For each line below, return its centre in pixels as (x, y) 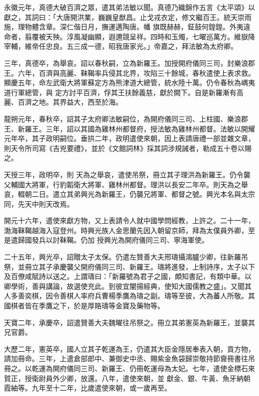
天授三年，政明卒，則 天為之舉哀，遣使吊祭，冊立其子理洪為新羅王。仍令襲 (127, 174)
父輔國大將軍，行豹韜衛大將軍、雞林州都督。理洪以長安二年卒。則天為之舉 (126, 184)
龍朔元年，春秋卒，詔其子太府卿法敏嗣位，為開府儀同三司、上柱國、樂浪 (123, 118)
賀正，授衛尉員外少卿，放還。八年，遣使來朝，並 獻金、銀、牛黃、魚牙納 (124, 378)
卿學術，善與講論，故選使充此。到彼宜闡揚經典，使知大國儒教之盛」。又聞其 (128, 286)
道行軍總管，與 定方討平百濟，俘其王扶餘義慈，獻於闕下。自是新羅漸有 (120, 92)
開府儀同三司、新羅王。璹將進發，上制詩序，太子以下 (168, 266)
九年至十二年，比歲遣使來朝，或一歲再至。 (101, 388)
